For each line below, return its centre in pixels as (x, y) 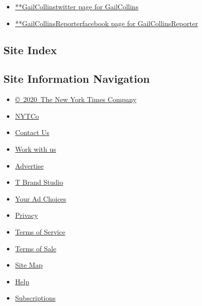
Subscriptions (35, 298)
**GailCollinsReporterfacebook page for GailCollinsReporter (106, 23)
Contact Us (32, 132)
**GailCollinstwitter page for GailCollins (77, 6)
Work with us (35, 149)
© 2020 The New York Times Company (76, 99)
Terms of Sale (36, 248)
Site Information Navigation (77, 79)
